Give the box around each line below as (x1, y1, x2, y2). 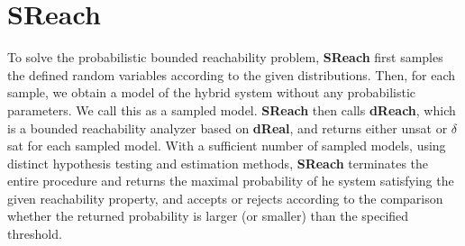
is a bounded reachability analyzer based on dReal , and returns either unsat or (7, 118, 448, 137)
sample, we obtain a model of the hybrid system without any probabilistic (7, 83, 416, 102)
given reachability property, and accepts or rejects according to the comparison (7, 188, 443, 207)
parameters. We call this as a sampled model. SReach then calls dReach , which (7, 100, 456, 119)
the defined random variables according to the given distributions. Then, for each (7, 65, 456, 84)
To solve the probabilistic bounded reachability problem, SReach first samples (7, 48, 443, 67)
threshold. (7, 224, 62, 243)
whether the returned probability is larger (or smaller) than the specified (7, 206, 409, 225)
